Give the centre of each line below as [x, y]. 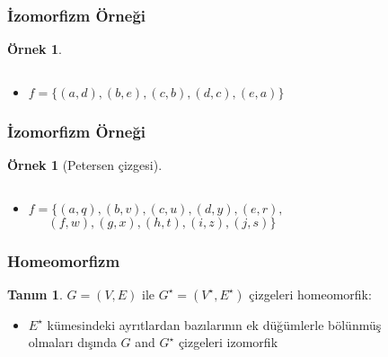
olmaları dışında [72, 342]
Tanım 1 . [35, 294]
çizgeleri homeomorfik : [310, 294]
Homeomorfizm [64, 260]
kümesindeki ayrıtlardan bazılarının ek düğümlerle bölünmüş [214, 324]
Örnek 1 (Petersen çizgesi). [85, 165]
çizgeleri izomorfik [228, 342]
